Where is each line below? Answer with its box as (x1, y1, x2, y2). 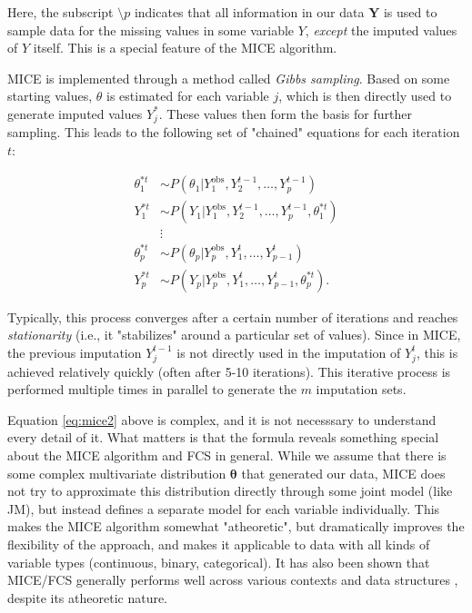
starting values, (7, 86, 93, 105)
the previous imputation (7, 342, 142, 361)
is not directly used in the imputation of (176, 342, 401, 361)
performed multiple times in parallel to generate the (7, 380, 296, 399)
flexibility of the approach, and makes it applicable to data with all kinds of (7, 535, 430, 554)
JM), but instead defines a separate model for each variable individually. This (7, 499, 440, 518)
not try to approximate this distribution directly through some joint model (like (7, 481, 453, 500)
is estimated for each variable (106, 86, 269, 105)
